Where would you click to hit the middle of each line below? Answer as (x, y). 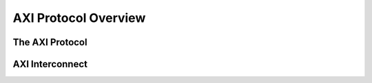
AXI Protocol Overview (79, 18)
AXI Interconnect (50, 64)
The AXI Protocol (50, 42)
